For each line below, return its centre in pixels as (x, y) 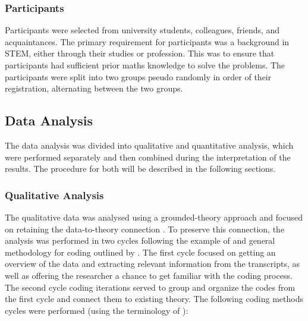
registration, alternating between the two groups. (94, 88)
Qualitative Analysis (54, 195)
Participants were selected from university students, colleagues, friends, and (142, 30)
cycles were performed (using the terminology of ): (97, 310)
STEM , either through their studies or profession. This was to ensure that (140, 53)
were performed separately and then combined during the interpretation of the (148, 157)
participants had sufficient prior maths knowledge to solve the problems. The (145, 65)
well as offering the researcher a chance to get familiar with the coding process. (149, 275)
